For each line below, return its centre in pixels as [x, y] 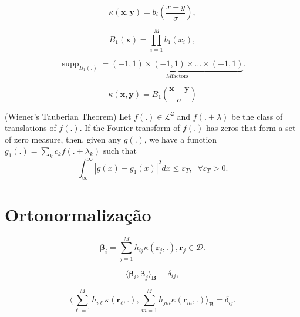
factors [180, 77]
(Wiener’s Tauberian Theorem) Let [68, 116]
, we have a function [181, 139]
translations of [31, 128]
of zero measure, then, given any [63, 139]
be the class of [257, 116]
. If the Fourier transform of [130, 128]
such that [120, 151]
